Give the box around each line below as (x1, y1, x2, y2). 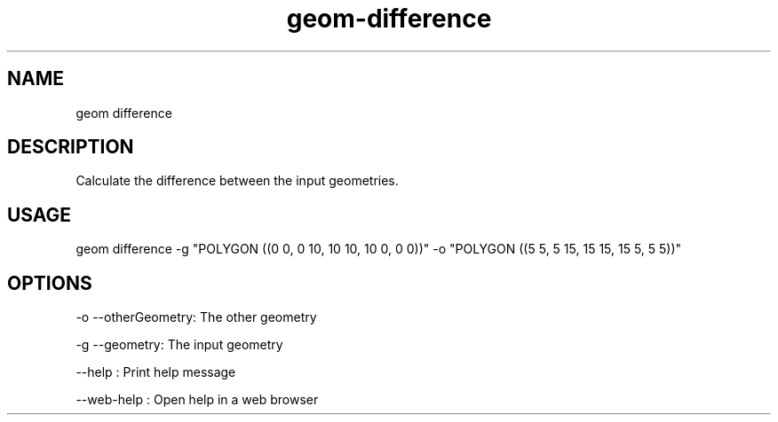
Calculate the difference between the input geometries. (75, 173, 399, 189)
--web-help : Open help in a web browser (75, 392, 319, 408)
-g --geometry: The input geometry (75, 337, 283, 353)
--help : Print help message (75, 364, 236, 380)
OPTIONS (7, 271, 92, 294)
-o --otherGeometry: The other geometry (75, 309, 317, 325)
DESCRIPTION (7, 136, 134, 159)
